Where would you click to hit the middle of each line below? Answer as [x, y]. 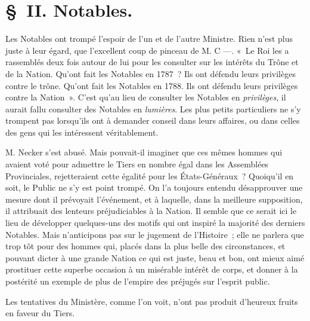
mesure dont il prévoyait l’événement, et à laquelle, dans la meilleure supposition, [154, 199]
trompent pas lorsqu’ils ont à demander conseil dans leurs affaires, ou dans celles [153, 120]
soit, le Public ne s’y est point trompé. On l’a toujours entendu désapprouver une [154, 187]
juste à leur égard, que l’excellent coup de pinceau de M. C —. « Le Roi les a [147, 50]
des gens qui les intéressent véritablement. [82, 132]
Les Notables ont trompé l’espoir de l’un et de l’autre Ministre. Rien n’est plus [149, 39]
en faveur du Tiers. [40, 313]
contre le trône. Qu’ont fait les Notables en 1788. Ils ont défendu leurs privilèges [152, 85]
